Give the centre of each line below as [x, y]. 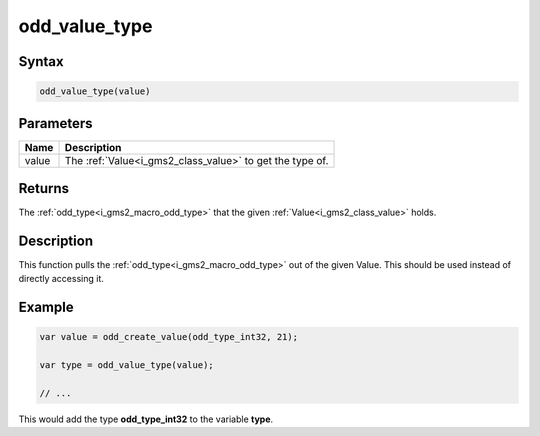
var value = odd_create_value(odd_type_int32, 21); [169, 337]
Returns [44, 188]
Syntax [41, 61]
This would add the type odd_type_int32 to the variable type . [146, 419]
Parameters [55, 123]
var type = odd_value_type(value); [126, 365]
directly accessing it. [61, 279]
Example [46, 307]
